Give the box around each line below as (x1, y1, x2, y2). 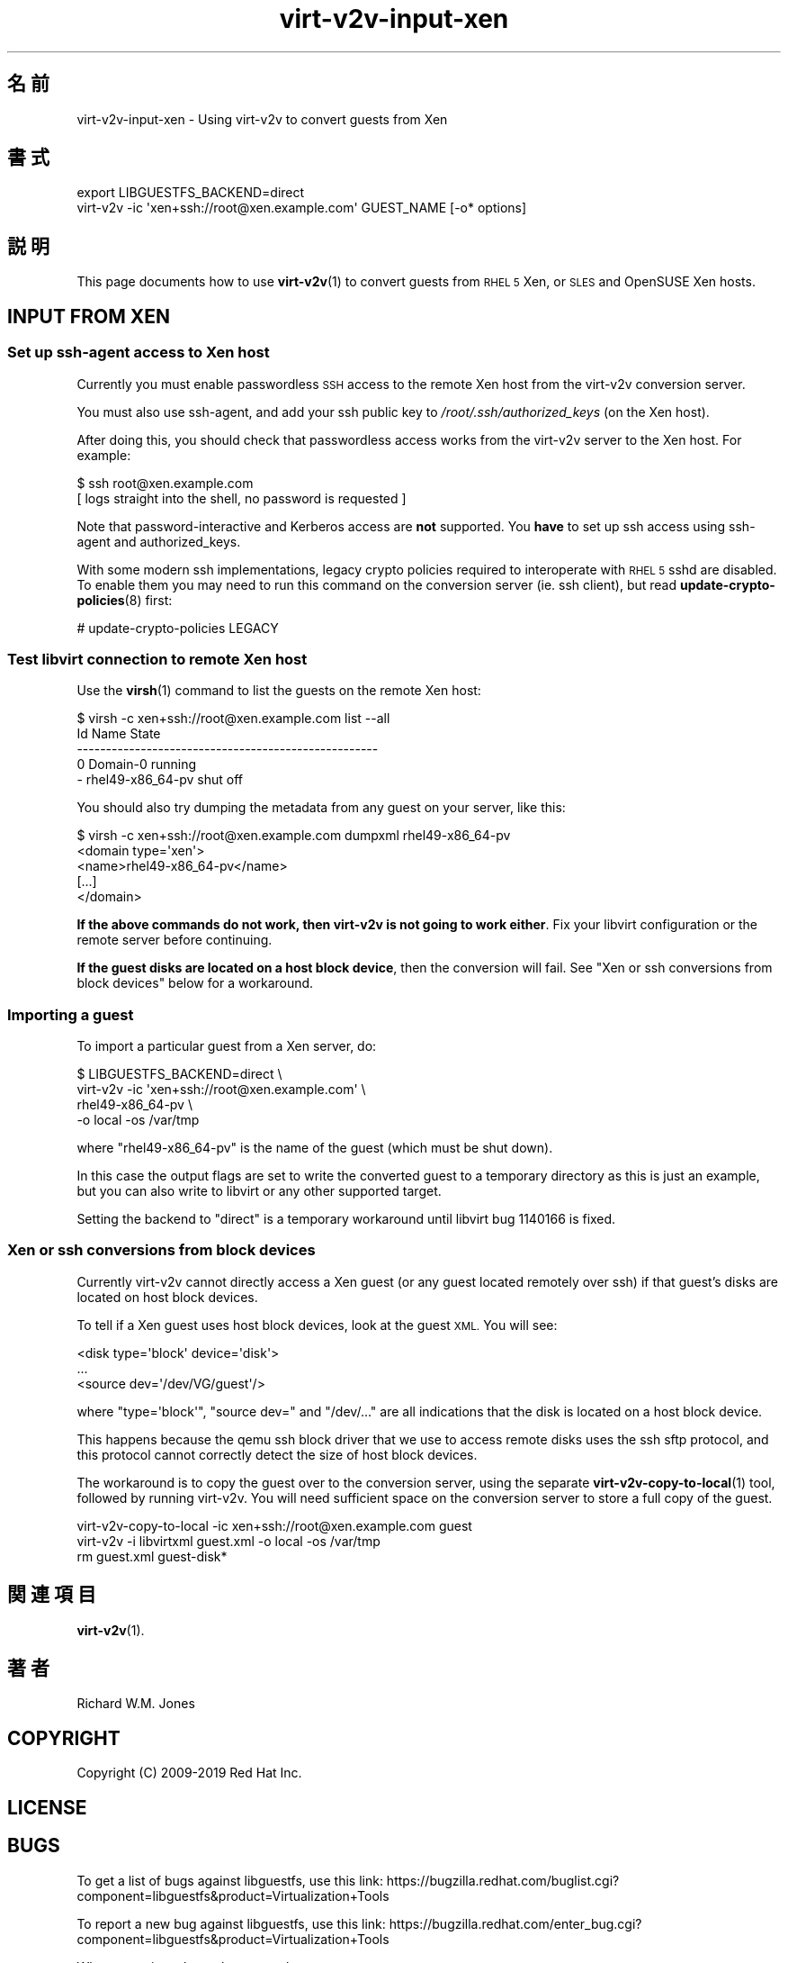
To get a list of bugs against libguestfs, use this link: (76, 1872, 383, 1888)
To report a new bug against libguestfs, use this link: (76, 1915, 386, 1931)
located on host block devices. (76, 1289, 258, 1305)
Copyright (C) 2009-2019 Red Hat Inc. (76, 1765, 302, 1781)
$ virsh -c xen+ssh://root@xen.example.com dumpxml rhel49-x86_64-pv (76, 828, 511, 844)
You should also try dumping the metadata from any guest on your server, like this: (76, 800, 566, 816)
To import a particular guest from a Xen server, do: (76, 1038, 377, 1054)
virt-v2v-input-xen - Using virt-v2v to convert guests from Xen (76, 111, 448, 127)
